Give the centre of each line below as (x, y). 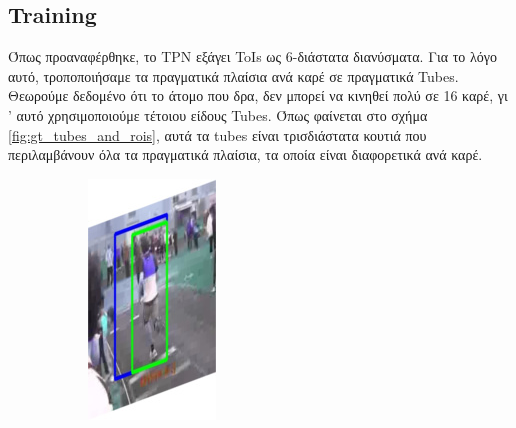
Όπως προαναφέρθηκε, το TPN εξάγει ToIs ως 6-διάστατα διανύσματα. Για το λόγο (252, 56)
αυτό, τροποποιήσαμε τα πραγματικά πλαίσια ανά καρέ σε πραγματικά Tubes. (233, 75)
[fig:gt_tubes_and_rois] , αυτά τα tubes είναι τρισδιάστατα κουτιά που (217, 134)
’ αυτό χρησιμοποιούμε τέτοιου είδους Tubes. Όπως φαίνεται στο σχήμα (218, 114)
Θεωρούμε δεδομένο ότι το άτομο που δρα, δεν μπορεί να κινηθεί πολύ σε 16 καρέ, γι (258, 95)
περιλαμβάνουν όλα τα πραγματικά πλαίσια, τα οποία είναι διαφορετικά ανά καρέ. (245, 154)
